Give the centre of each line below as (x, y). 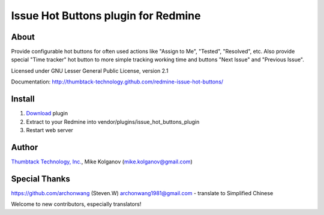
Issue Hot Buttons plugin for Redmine (106, 16)
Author (25, 147)
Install (23, 99)
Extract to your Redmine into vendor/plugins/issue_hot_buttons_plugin (113, 122)
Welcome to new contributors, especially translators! (76, 204)
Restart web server (49, 130)
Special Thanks (40, 179)
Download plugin (47, 114)
